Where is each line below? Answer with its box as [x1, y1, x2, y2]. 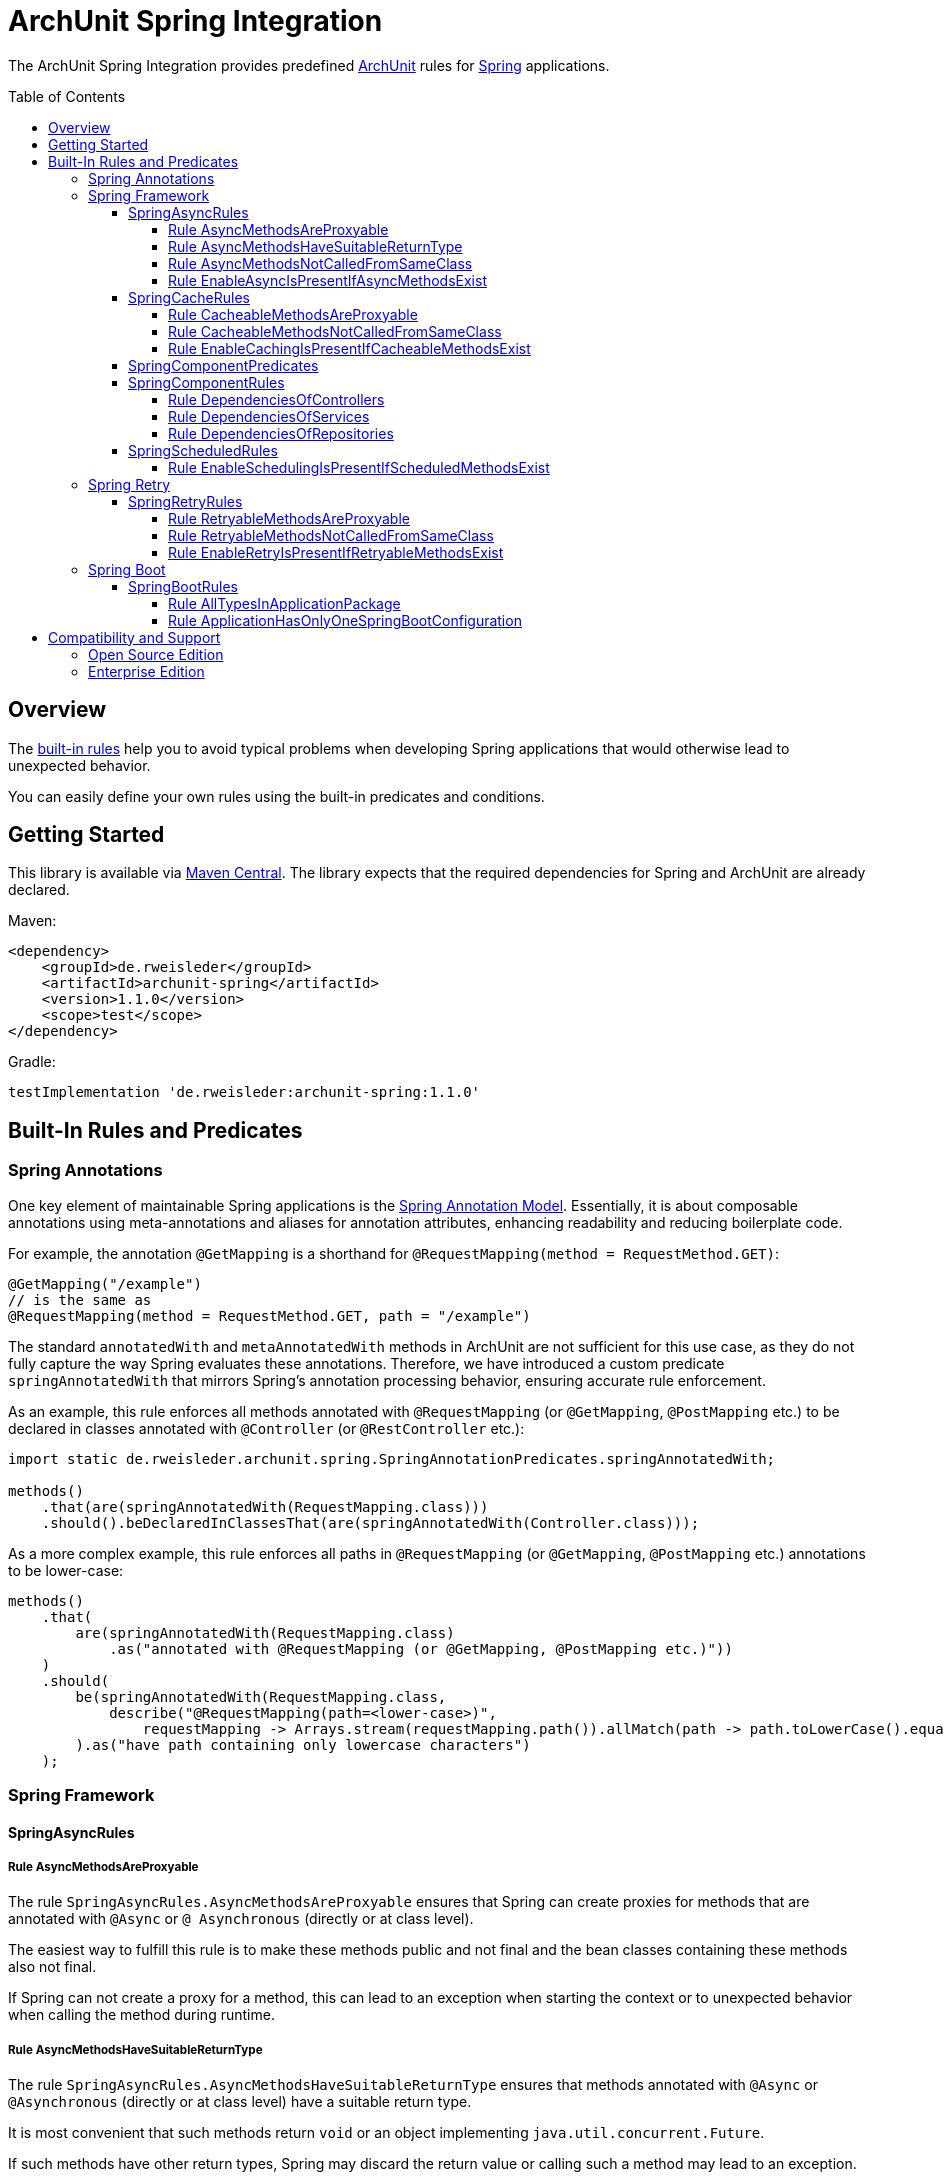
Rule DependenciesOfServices [168, 407, 370, 425]
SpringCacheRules [128, 288, 250, 306]
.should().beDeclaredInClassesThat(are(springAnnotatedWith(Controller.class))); [41, 1514, 700, 1531]
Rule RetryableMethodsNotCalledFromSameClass [168, 526, 494, 544]
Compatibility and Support [48, 628, 221, 646]
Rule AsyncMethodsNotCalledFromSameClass [168, 254, 473, 272]
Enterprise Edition [88, 662, 205, 680]
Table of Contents [8, 87, 126, 105]
